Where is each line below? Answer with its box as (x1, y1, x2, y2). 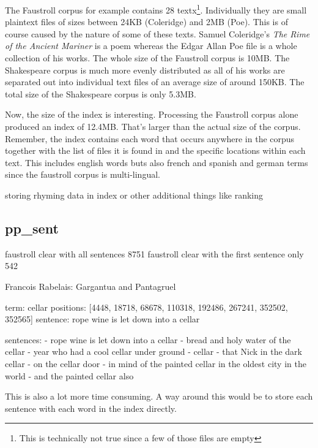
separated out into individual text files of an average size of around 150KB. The (5, 75, 305, 88)
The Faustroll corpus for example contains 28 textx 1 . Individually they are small (5, 2, 307, 16)
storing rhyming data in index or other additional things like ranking (5, 188, 263, 201)
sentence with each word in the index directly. (5, 401, 177, 414)
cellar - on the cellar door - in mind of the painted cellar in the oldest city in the (5, 357, 306, 370)
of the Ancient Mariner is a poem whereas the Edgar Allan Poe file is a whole (5, 39, 297, 52)
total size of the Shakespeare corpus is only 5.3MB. (5, 87, 196, 100)
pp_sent (5, 218, 59, 237)
